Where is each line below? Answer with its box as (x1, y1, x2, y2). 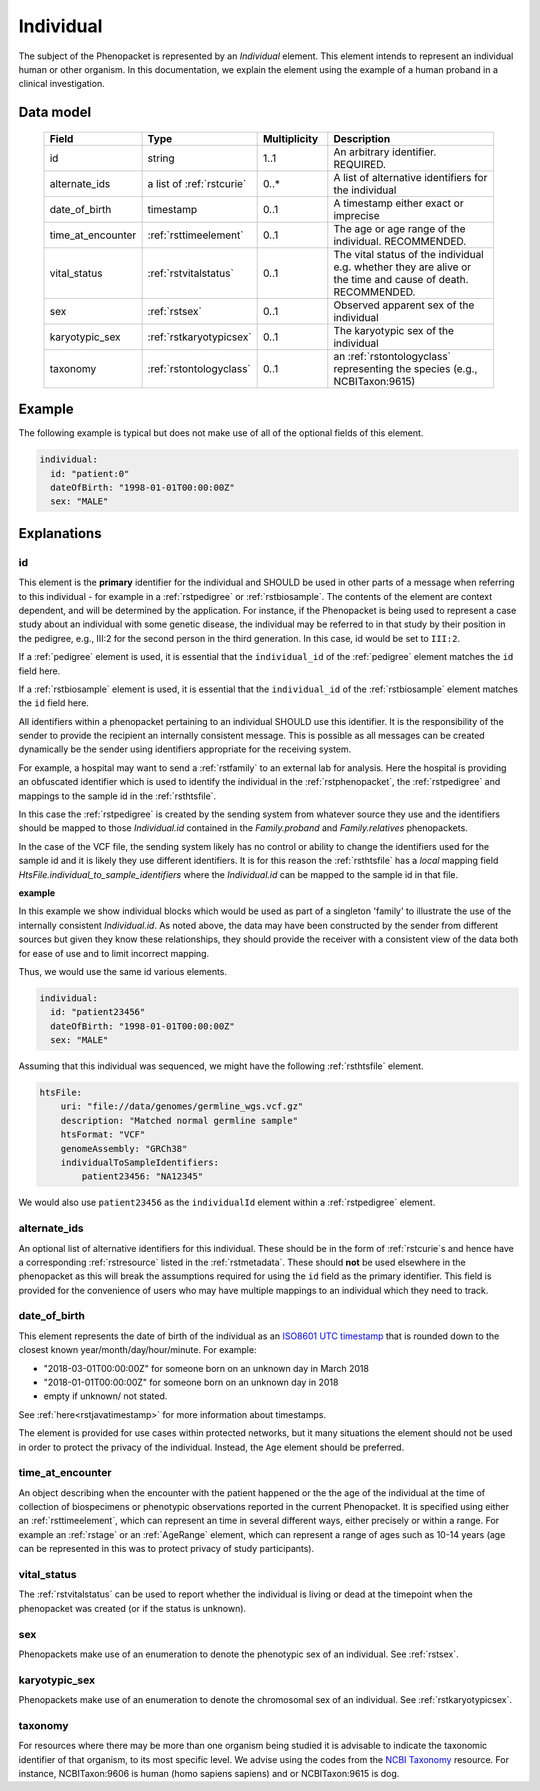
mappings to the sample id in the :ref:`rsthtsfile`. (18, 790, 217, 802)
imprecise (333, 208, 380, 222)
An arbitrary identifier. (333, 145, 437, 159)
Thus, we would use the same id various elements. (18, 965, 228, 977)
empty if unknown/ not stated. (43, 1390, 168, 1402)
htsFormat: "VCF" (60, 1129, 146, 1140)
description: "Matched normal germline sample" (60, 1115, 299, 1126)
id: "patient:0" (50, 468, 130, 479)
